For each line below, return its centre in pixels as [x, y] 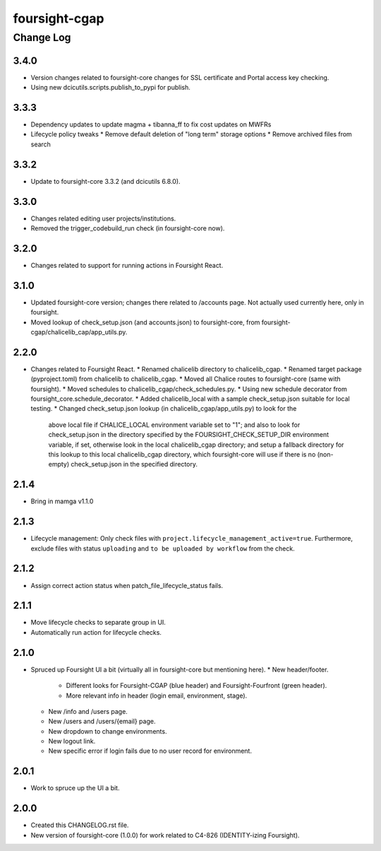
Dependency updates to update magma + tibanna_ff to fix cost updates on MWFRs [151, 124]
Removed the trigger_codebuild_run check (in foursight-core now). [128, 228]
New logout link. [72, 741]
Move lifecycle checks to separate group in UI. [98, 623]
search [41, 144]
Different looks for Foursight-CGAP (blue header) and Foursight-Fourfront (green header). [196, 686]
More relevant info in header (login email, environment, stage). [157, 696]
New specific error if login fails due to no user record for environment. [150, 751]
